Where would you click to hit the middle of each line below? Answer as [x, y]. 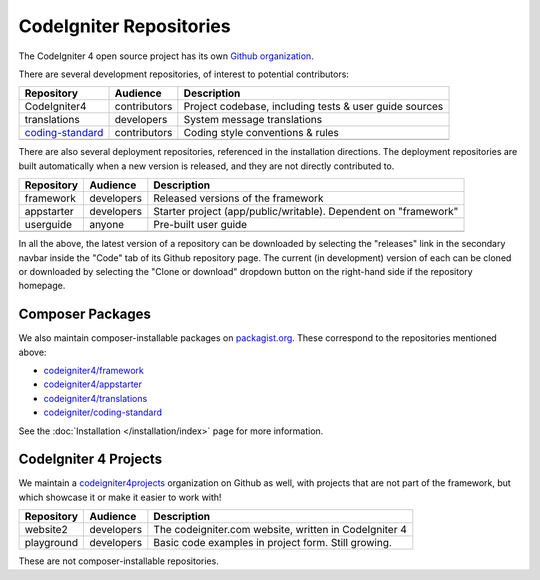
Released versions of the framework [238, 198]
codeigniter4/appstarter [93, 384]
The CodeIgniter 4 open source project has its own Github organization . [166, 56]
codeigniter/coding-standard [103, 412]
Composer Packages [85, 314]
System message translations [253, 120]
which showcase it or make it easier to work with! [120, 497]
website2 [46, 530]
